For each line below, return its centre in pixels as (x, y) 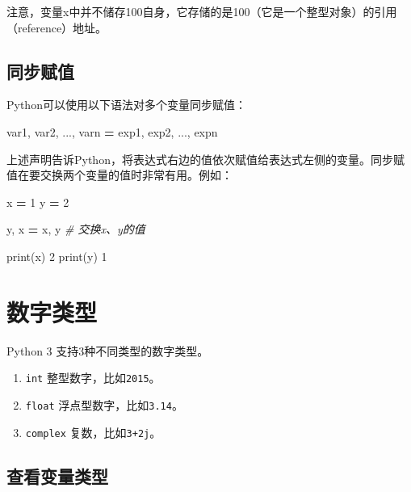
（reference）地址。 (57, 27)
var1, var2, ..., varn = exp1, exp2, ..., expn (112, 131)
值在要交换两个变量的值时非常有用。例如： (120, 175)
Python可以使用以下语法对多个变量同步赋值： (126, 105)
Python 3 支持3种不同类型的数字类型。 (108, 350)
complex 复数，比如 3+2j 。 (93, 432)
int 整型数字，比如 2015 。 (93, 378)
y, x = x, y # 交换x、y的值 (76, 229)
